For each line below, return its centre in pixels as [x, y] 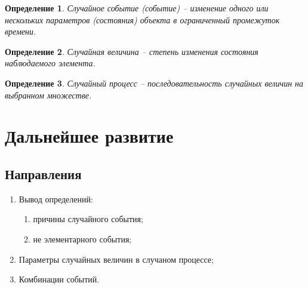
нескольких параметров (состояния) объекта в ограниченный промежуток [142, 19]
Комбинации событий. [59, 279]
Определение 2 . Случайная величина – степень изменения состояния [132, 51]
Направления [43, 173]
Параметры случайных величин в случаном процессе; [116, 259]
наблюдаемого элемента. [50, 63]
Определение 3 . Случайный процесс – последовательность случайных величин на [154, 83]
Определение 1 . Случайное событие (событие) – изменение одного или [137, 8]
